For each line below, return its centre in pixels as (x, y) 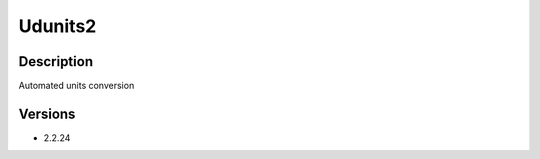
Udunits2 (57, 26)
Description (56, 61)
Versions (47, 113)
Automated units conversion (76, 86)
